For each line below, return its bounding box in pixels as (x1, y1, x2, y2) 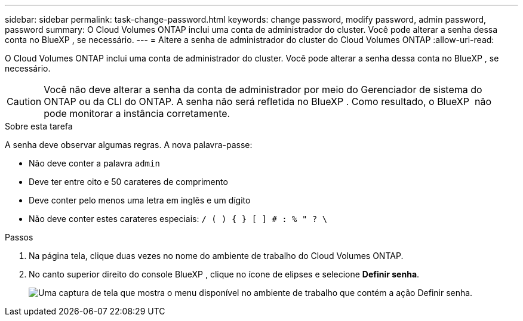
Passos (5, 232, 33, 242)
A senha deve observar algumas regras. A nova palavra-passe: (5, 140, 253, 150)
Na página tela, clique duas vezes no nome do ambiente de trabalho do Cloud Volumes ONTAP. (29, 251, 404, 261)
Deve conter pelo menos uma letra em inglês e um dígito (29, 195, 251, 205)
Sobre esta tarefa (5, 121, 73, 131)
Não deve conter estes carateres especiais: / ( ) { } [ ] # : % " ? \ (29, 214, 328, 224)
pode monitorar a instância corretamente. (44, 107, 230, 119)
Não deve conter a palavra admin (29, 158, 160, 168)
